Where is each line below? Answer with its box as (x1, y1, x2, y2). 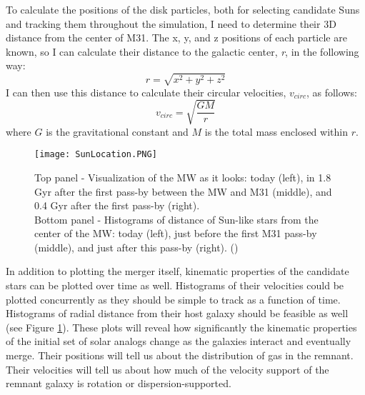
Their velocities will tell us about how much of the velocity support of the (6, 361, 329, 376)
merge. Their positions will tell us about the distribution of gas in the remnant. (6, 348, 354, 363)
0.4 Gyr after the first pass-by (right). (34, 198, 200, 213)
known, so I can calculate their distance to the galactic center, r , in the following (6, 44, 359, 59)
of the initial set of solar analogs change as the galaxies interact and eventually (6, 334, 351, 349)
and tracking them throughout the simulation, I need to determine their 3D (6, 16, 336, 31)
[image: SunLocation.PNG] (34, 149, 157, 160)
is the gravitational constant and (46, 124, 189, 139)
